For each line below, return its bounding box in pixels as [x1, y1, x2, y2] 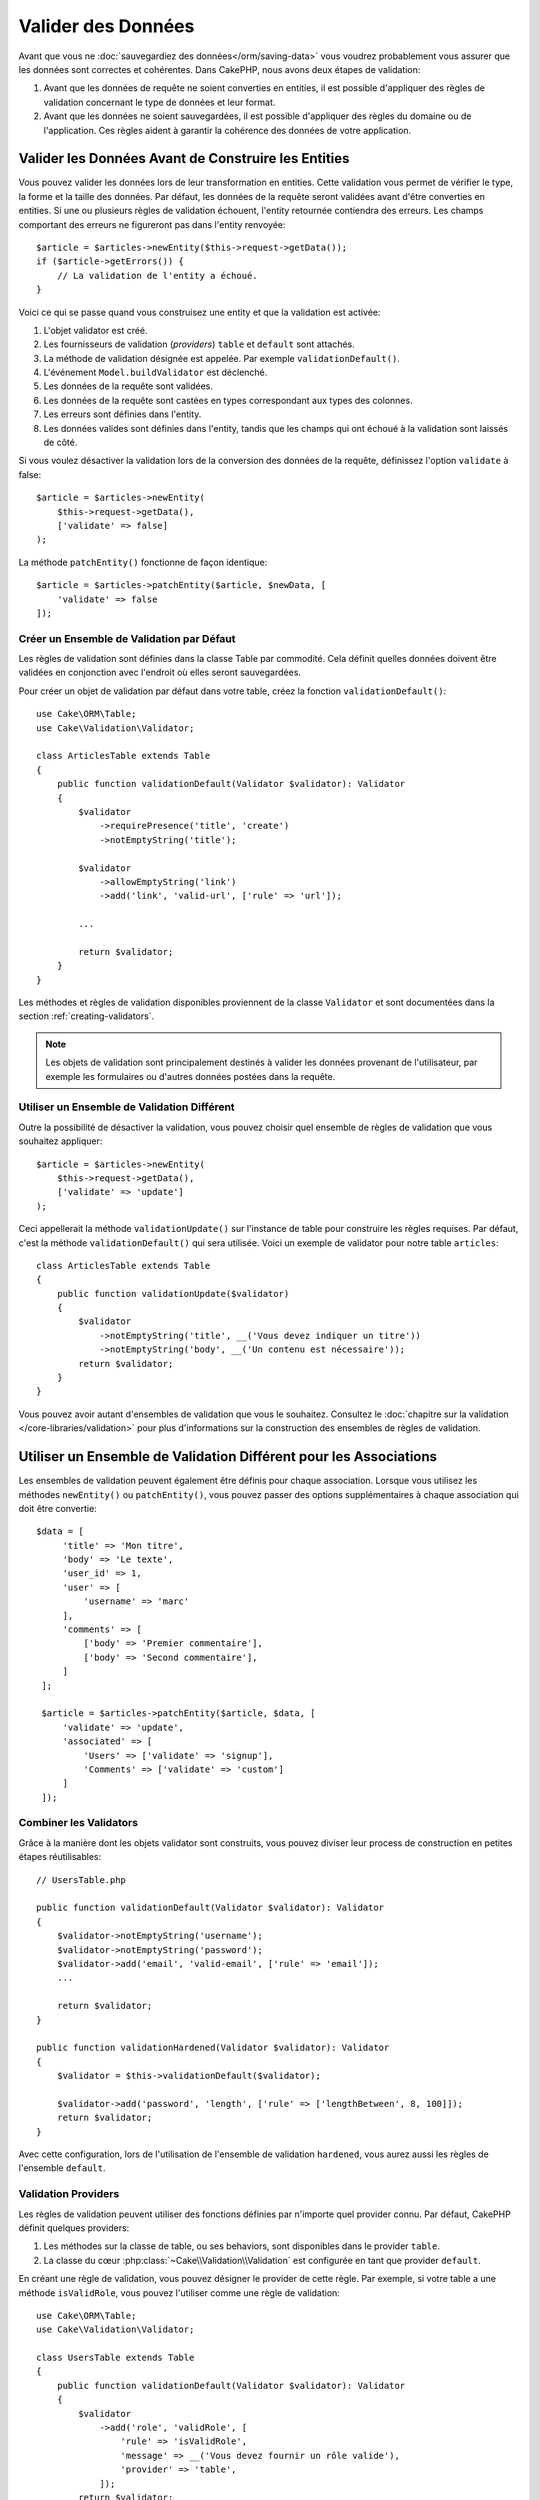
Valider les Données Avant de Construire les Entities [18, 150, 350, 167]
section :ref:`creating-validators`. [18, 1010, 155, 1022]
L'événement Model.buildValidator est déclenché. [43, 366, 268, 379]
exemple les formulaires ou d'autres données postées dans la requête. [45, 1070, 336, 1082]
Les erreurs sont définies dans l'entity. [43, 408, 202, 420]
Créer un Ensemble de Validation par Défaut [18, 631, 236, 645]
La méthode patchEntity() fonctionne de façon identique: [18, 556, 268, 568]
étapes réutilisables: [18, 1851, 102, 1863]
